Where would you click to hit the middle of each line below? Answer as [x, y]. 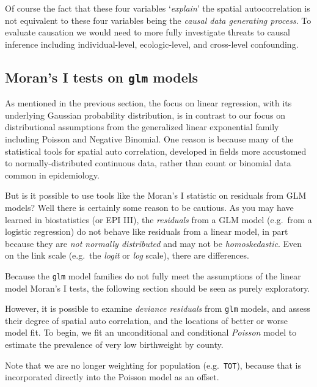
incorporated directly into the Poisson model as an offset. [112, 377]
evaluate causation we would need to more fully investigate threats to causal [148, 32]
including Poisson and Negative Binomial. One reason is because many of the [149, 138]
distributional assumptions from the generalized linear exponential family [142, 127]
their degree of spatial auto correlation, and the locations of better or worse [146, 320]
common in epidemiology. [52, 175]
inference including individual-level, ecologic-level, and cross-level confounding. [152, 44]
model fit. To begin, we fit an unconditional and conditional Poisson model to [151, 332]
